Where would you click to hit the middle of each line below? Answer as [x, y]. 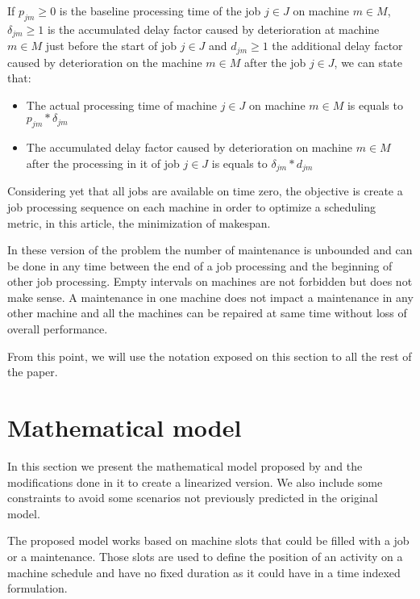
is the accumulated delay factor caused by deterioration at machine [213, 29]
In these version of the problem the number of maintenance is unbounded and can [210, 250]
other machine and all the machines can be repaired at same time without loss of [207, 313]
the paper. [33, 372]
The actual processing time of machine [122, 105]
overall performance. [58, 329]
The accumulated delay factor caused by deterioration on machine [189, 147]
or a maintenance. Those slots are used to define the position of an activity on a [205, 556]
